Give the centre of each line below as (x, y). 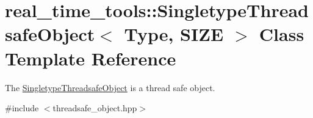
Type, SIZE (174, 34)
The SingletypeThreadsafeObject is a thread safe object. (110, 87)
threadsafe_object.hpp (95, 108)
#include (22, 108)
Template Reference (91, 58)
